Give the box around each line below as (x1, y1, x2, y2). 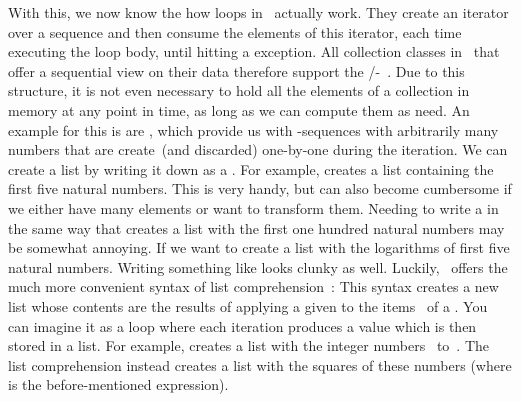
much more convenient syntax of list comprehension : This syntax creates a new (8, 276, 499, 297)
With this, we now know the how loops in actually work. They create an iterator (8, 2, 509, 22)
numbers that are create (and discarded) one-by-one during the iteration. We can (8, 139, 508, 160)
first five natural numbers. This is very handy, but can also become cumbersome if (8, 178, 512, 199)
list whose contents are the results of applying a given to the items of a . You (8, 295, 488, 316)
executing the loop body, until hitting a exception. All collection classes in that (8, 41, 500, 62)
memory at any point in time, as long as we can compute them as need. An (8, 99, 470, 120)
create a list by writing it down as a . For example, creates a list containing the (8, 158, 494, 179)
